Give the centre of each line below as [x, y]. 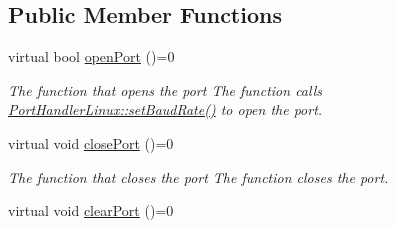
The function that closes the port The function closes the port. [198, 176]
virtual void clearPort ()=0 [91, 210]
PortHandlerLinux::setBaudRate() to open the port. [165, 109]
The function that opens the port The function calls [165, 89]
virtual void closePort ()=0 [91, 142]
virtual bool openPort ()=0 [91, 56]
